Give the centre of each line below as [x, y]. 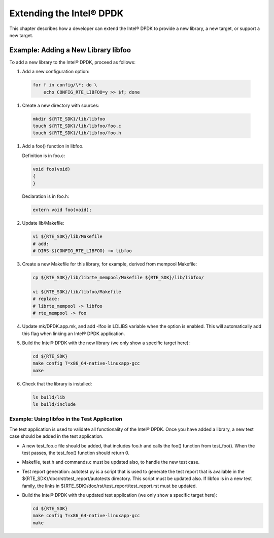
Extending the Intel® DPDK [66, 13]
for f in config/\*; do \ [65, 85]
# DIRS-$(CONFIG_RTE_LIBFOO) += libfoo [82, 251]
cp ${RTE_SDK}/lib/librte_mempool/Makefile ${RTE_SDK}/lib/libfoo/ [118, 278]
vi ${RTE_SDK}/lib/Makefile [67, 237]
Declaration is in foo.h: [46, 196]
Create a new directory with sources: [61, 105]
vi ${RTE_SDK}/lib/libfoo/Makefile [77, 292]
